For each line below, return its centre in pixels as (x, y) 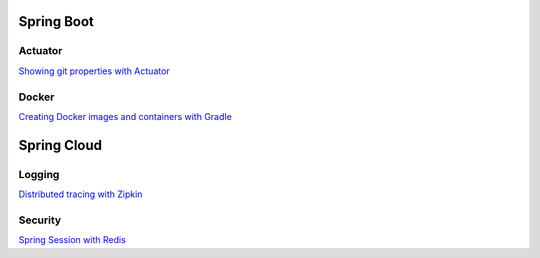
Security (40, 220)
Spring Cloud (60, 145)
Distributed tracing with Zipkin (80, 194)
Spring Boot (56, 21)
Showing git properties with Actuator (94, 71)
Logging (39, 174)
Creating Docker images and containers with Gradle (125, 116)
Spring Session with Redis (72, 240)
